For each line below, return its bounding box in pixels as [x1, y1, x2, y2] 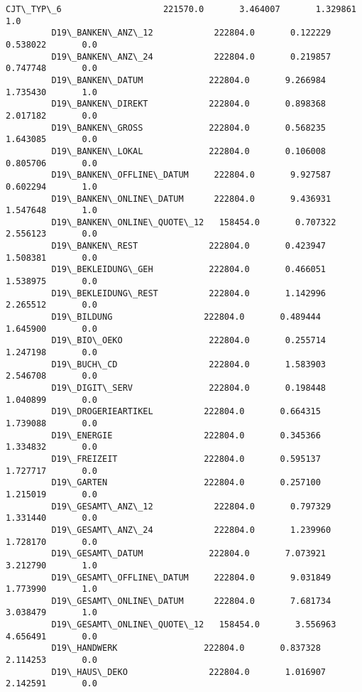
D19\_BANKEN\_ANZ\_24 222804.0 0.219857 [51, 51, 331, 62]
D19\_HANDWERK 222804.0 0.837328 [51, 643, 321, 654]
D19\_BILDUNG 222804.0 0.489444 [51, 312, 321, 323]
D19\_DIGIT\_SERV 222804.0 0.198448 [51, 383, 327, 393]
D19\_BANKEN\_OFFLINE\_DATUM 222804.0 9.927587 [51, 170, 331, 180]
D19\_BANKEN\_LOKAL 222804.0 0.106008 [51, 146, 327, 156]
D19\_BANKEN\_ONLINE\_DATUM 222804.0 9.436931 [51, 193, 331, 204]
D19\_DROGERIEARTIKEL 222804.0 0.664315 [51, 406, 321, 417]
